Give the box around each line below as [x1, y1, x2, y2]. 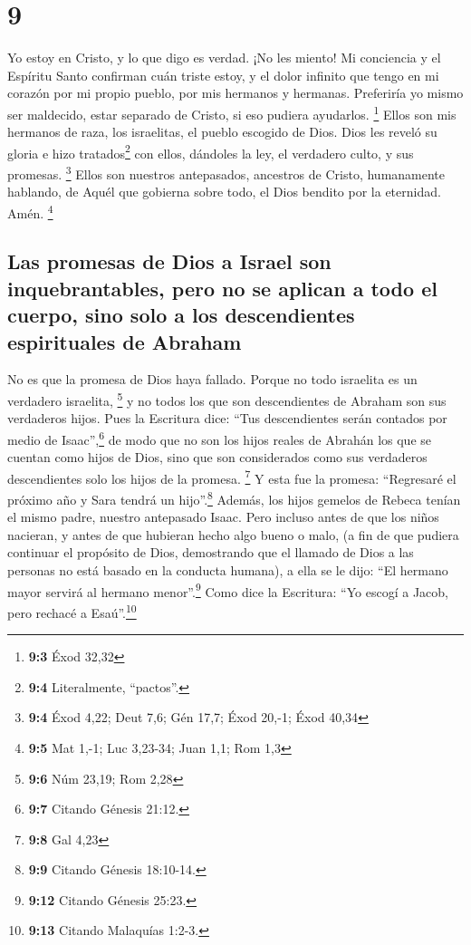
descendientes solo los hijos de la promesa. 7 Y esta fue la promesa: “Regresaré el [7, 466, 457, 487]
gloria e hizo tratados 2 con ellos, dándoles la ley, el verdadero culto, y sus [7, 140, 414, 162]
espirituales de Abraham [7, 327, 242, 355]
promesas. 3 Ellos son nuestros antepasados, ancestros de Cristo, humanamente [7, 162, 446, 183]
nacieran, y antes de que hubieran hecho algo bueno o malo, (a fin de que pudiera [7, 525, 459, 544]
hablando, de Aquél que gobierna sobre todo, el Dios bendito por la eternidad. [7, 182, 441, 201]
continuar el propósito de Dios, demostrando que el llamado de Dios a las [7, 543, 414, 562]
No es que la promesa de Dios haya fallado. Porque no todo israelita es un [7, 370, 418, 389]
